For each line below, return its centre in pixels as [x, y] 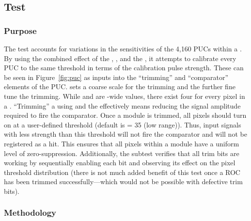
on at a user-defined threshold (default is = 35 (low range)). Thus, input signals [123, 124]
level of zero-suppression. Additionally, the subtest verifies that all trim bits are [122, 153]
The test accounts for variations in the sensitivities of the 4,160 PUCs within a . [123, 48]
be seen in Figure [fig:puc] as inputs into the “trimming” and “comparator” [116, 77]
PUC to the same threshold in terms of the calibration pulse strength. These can [124, 68]
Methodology [30, 213]
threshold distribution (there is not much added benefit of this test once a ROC [122, 172]
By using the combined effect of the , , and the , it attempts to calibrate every [120, 58]
